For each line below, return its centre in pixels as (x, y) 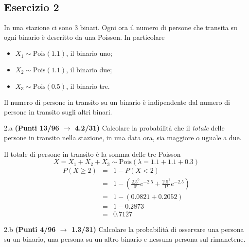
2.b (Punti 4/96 (30, 229)
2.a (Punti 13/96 (32, 128)
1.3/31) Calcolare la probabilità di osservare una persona (158, 229)
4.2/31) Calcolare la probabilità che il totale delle (150, 128)
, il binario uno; (89, 53)
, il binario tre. (88, 86)
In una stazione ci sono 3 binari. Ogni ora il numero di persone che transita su (121, 27)
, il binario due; (89, 69)
